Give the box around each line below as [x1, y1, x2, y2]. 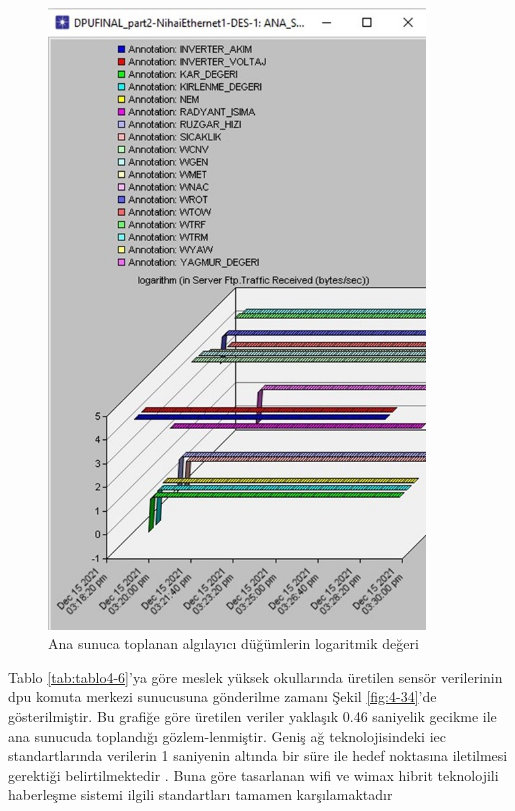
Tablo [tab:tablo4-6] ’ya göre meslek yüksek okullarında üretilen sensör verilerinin [8, 666, 503, 687]
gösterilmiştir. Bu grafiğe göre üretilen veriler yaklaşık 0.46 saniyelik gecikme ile [8, 705, 497, 726]
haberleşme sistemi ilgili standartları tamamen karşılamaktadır [8, 784, 393, 805]
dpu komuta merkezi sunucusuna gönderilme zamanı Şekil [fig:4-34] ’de [8, 686, 437, 707]
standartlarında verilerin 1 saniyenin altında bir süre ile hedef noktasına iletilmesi [8, 745, 508, 766]
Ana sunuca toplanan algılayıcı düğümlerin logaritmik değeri [48, 633, 419, 654]
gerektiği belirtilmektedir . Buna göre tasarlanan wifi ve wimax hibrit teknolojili [8, 764, 499, 785]
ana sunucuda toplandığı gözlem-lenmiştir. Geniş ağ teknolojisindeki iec [8, 725, 446, 746]
